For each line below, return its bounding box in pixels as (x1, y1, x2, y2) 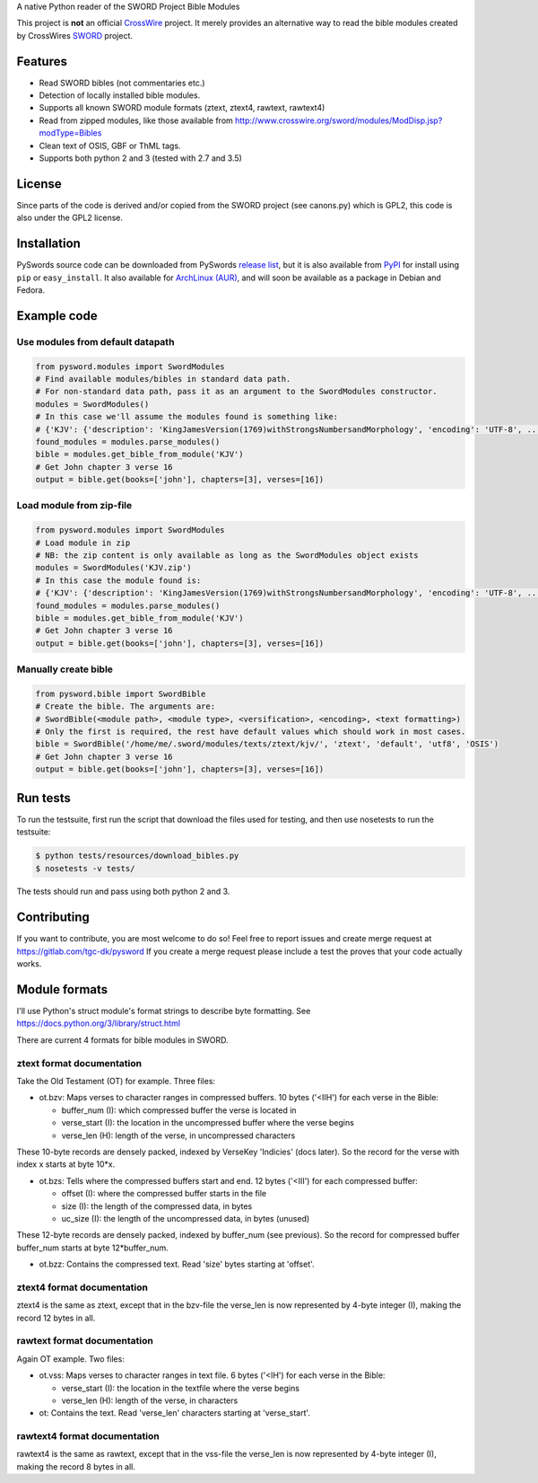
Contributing (16, 910, 90, 925)
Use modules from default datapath (16, 335, 175, 348)
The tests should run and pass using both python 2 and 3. (16, 886, 230, 897)
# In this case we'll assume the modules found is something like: (35, 411, 339, 422)
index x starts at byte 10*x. (16, 1159, 116, 1170)
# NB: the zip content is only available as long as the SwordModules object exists (35, 551, 419, 561)
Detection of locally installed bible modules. (39, 90, 201, 101)
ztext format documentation (16, 1056, 143, 1069)
